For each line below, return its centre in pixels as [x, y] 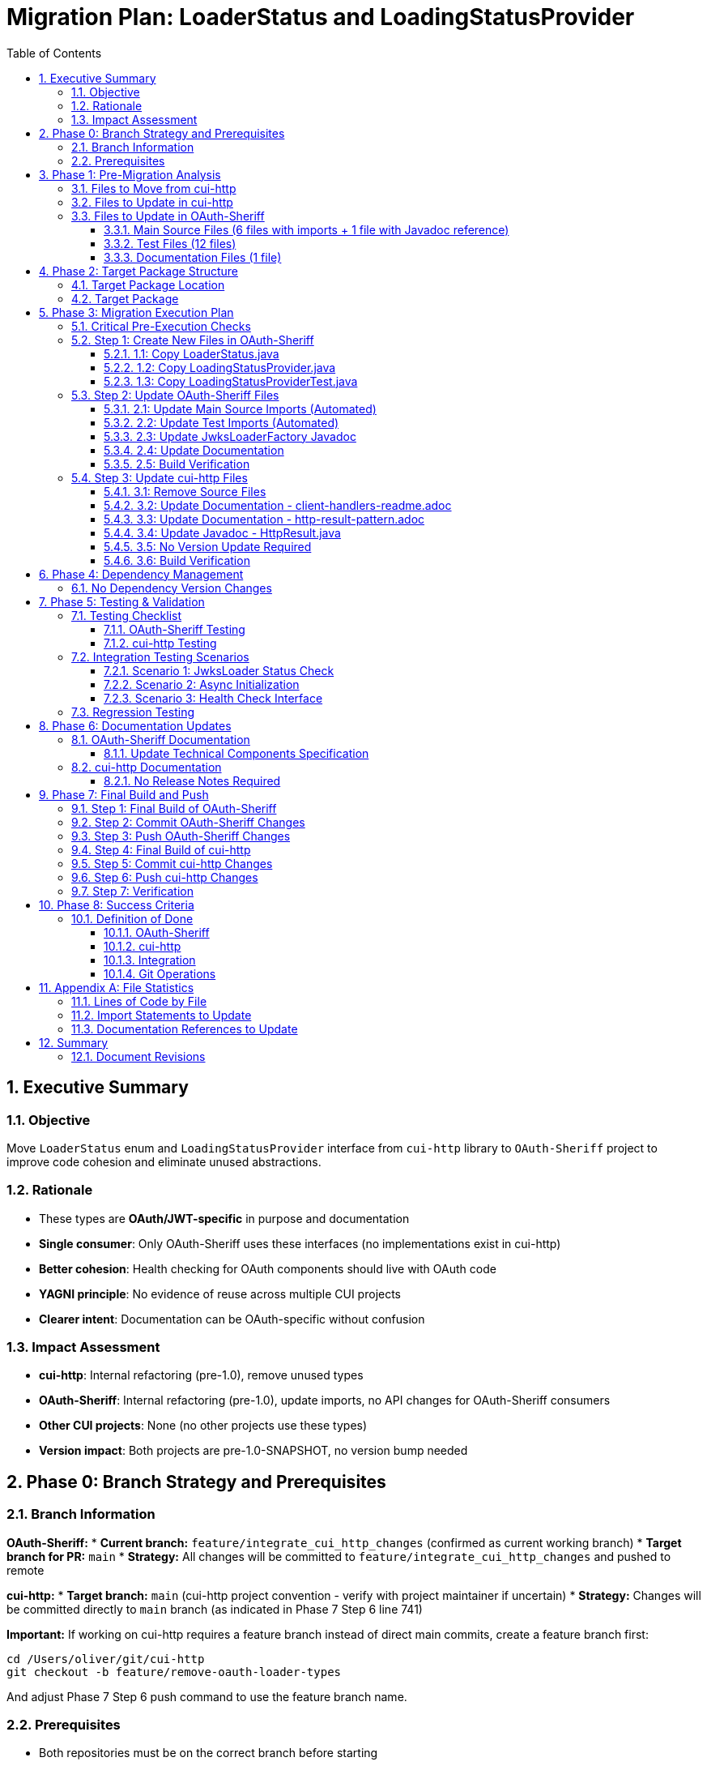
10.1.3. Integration [150, 960]
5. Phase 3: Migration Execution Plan [136, 312]
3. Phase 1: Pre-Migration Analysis [130, 174]
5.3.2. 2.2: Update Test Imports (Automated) [221, 422]
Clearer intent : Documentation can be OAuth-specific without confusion [232, 1319]
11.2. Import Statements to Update [162, 1015]
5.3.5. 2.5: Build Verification [177, 464]
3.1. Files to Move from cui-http [154, 188]
